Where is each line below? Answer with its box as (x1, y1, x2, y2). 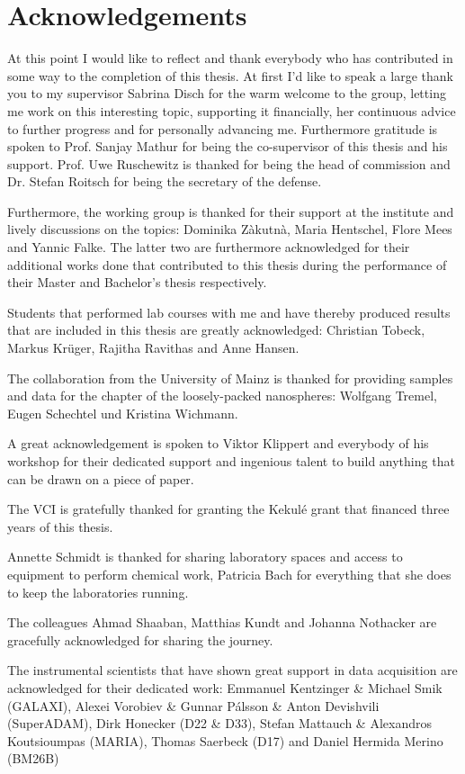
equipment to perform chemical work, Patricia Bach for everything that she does (7, 564, 452, 583)
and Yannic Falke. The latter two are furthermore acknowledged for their (7, 238, 410, 256)
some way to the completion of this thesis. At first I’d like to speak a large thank (7, 66, 453, 85)
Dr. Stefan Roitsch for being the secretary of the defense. (7, 172, 322, 191)
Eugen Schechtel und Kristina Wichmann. (7, 403, 238, 422)
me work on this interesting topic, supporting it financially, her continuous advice (7, 101, 456, 120)
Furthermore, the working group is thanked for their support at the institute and (7, 202, 454, 220)
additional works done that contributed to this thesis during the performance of (7, 255, 447, 274)
